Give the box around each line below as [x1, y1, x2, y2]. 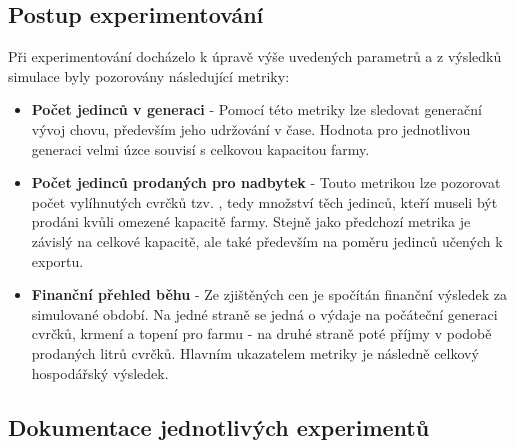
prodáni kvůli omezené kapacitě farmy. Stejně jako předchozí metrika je [31, 211, 471, 232]
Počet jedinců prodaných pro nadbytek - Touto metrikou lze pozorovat [31, 172, 501, 193]
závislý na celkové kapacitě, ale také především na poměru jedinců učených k [31, 230, 503, 251]
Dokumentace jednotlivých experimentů [8, 411, 430, 442]
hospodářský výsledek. [31, 362, 169, 383]
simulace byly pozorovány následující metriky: [8, 65, 290, 86]
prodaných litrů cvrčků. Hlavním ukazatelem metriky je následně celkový [31, 342, 479, 363]
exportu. [31, 250, 84, 271]
